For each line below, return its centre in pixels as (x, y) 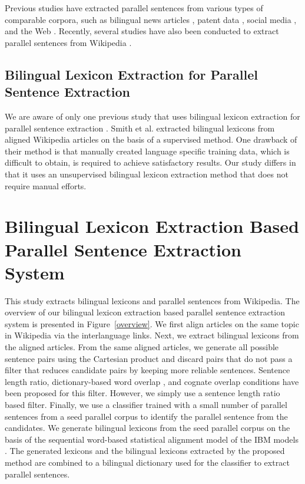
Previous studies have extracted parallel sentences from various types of (134, 8)
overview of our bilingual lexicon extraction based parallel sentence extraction (145, 312)
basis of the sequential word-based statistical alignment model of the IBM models (152, 439)
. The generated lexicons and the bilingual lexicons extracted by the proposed (145, 451)
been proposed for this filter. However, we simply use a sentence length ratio (142, 393)
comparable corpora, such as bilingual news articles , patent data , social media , (151, 19)
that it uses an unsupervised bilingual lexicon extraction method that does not (147, 174)
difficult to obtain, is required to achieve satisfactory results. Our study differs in (150, 162)
